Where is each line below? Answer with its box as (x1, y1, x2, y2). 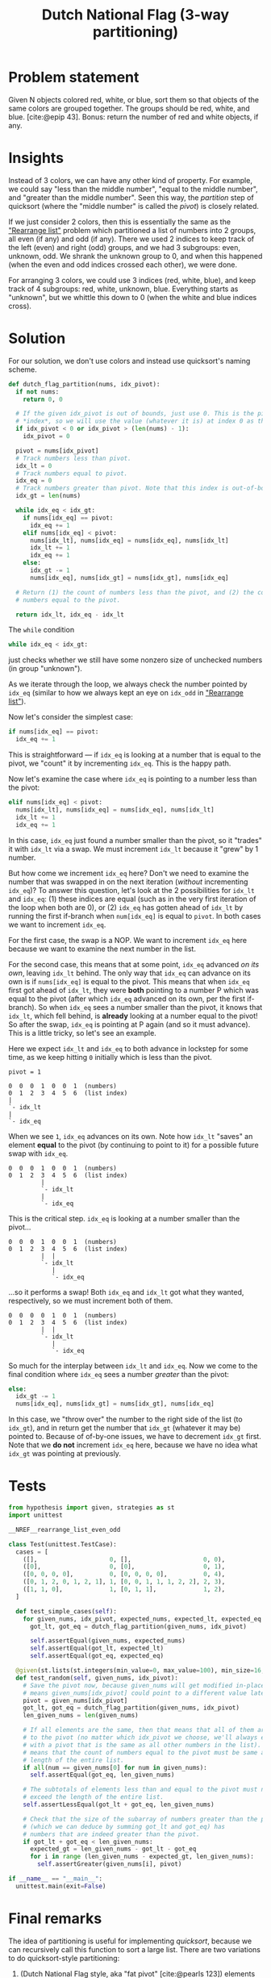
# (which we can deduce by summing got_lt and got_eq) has (23, 1822, 226, 1830)
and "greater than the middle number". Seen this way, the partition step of (8, 192, 254, 202)
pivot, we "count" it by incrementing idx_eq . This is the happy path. (8, 758, 231, 768)
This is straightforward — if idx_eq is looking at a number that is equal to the (8, 750, 261, 760)
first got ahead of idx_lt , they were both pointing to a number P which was (8, 985, 260, 995)
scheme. (8, 365, 38, 374)
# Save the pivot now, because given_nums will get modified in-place (23, 1681, 265, 1689)
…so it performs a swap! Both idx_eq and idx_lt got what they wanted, (8, 1287, 244, 1296)
